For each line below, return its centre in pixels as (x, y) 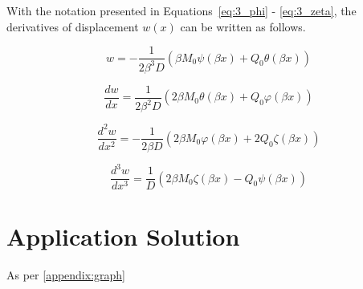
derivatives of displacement (73, 26)
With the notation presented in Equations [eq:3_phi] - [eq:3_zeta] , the (181, 10)
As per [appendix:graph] (66, 275)
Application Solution (123, 236)
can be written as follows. (243, 26)
